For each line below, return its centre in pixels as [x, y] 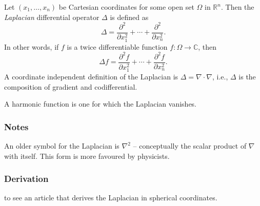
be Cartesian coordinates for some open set [126, 7]
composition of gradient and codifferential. [71, 86]
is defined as [129, 17]
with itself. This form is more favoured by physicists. [87, 156]
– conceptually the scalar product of [190, 146]
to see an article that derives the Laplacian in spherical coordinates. [111, 198]
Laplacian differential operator [52, 17]
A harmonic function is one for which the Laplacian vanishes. [101, 104]
